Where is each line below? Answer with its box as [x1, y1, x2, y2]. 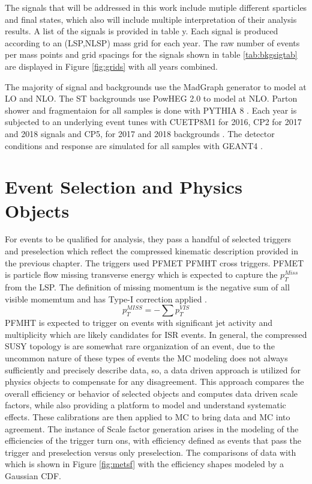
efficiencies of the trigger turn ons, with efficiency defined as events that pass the [5, 434, 302, 447]
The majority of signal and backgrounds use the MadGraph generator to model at [5, 80, 307, 93]
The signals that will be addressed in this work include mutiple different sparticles [5, 1, 307, 13]
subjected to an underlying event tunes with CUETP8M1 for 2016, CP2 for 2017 [5, 115, 302, 128]
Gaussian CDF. [5, 469, 61, 482]
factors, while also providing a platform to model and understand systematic [5, 399, 286, 411]
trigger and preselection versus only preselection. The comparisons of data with [5, 446, 296, 458]
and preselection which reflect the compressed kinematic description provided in [5, 245, 298, 257]
